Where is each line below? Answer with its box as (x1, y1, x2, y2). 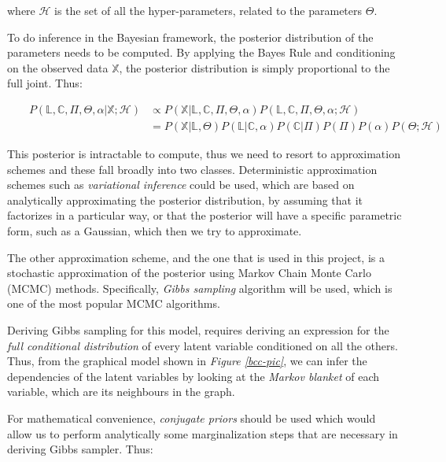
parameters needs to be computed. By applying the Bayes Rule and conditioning (7, 44, 396, 61)
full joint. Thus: (7, 75, 83, 91)
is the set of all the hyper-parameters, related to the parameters (54, 2, 363, 18)
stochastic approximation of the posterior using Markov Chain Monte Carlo (7, 264, 371, 281)
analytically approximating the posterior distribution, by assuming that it (7, 191, 363, 208)
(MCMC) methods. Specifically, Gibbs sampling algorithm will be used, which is (7, 279, 393, 296)
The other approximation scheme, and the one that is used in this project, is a (7, 249, 385, 265)
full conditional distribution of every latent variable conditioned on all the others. (7, 337, 398, 353)
